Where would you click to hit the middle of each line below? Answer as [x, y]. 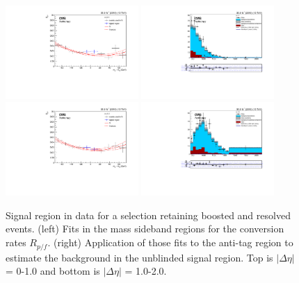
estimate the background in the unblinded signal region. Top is [139, 257]
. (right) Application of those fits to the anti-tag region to [170, 242]
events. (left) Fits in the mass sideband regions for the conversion [145, 229]
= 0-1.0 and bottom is [53, 271]
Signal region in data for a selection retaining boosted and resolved [148, 215]
